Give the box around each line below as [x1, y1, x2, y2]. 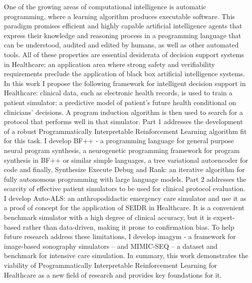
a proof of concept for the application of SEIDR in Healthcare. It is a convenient [4, 202, 245, 213]
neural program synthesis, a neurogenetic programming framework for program [4, 145, 240, 155]
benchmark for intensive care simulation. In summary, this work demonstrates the [4, 250, 249, 261]
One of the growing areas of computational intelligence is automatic [4, 1, 206, 11]
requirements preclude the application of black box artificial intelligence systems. [4, 68, 245, 79]
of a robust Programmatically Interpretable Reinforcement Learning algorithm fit [4, 126, 247, 136]
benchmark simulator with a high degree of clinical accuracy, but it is [4, 212, 212, 222]
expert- [213, 212, 235, 222]
